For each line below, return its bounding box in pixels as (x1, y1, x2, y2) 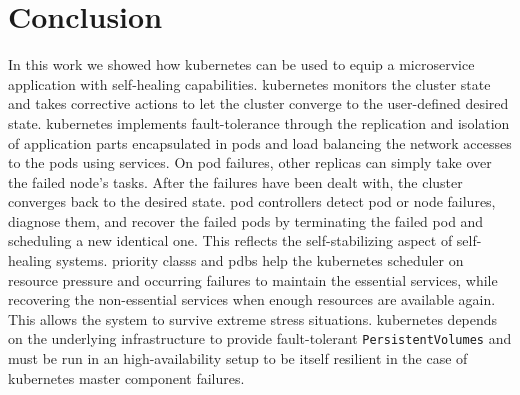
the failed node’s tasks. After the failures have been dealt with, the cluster (8, 171, 463, 192)
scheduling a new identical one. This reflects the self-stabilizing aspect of (8, 230, 453, 251)
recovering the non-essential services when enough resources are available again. (8, 289, 496, 310)
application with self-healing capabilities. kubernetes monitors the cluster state (8, 73, 491, 94)
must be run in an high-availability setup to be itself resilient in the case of (8, 348, 468, 369)
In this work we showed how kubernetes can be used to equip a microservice (8, 54, 475, 75)
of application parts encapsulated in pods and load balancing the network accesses (8, 132, 512, 153)
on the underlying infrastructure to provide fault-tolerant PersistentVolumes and (8, 328, 512, 349)
